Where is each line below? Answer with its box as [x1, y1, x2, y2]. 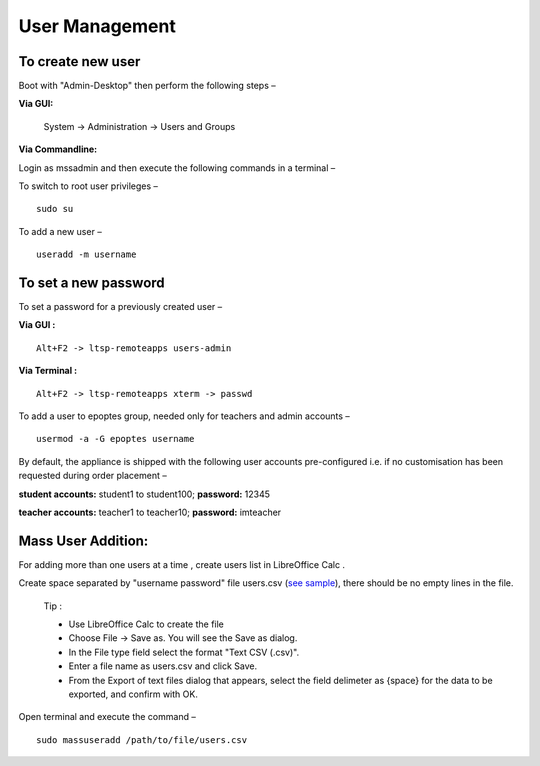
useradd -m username [36, 249, 137, 260]
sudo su [36, 203, 74, 215]
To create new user [18, 53, 141, 70]
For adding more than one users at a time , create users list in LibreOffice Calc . [18, 558, 345, 570]
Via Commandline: [18, 143, 98, 155]
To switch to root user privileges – [18, 180, 159, 192]
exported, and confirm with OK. [68, 688, 199, 700]
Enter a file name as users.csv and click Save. [68, 660, 258, 672]
